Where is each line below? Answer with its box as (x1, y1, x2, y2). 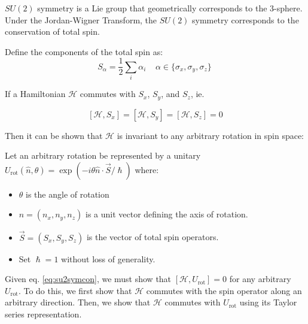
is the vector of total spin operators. (86, 231, 219, 243)
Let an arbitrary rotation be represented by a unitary (5, 149, 201, 162)
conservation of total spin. (5, 25, 100, 38)
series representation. (5, 308, 82, 320)
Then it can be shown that (5, 129, 103, 141)
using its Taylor (239, 296, 297, 308)
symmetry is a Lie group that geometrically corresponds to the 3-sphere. (37, 2, 303, 14)
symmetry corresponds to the (192, 13, 299, 26)
